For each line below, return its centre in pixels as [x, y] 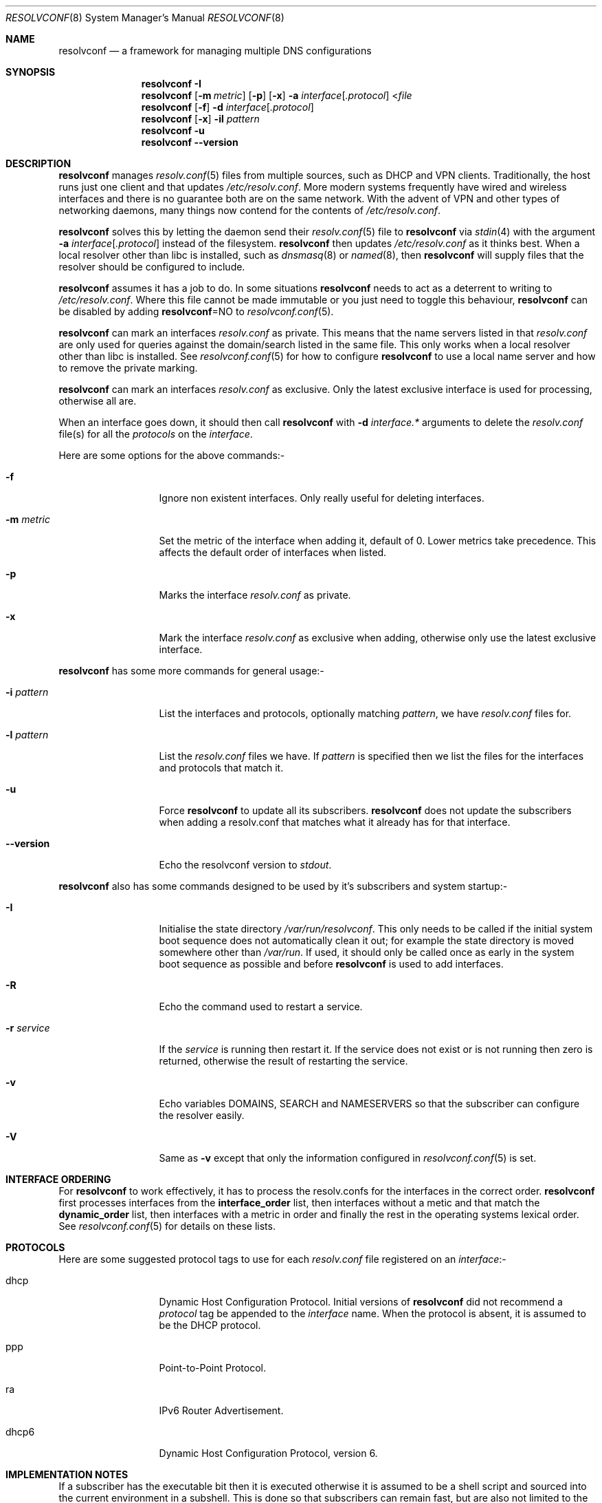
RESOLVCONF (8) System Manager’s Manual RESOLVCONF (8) [145, 18]
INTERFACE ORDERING [58, 1179]
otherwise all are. [98, 401]
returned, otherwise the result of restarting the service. [283, 1061]
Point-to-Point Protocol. [213, 1368]
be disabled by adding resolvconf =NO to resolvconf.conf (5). [196, 311]
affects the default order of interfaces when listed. [273, 552]
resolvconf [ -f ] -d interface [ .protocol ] [227, 107]
